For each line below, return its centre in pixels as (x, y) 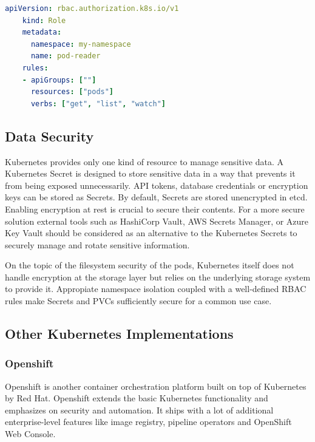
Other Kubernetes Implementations (119, 334)
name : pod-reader (66, 56)
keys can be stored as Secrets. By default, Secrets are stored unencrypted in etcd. (156, 197)
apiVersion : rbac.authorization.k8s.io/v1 (92, 8)
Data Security (49, 136)
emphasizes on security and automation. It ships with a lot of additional (139, 410)
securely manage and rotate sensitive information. (97, 244)
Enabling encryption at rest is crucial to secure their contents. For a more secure (155, 209)
